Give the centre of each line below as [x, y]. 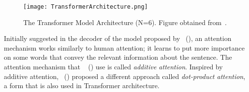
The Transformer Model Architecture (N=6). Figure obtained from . [125, 22]
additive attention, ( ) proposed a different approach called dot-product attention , [125, 76]
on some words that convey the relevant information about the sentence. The [118, 57]
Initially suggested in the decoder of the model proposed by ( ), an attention [118, 38]
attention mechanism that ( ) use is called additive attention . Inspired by [113, 67]
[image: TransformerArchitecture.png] [86, 7]
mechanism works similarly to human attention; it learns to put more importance [124, 47]
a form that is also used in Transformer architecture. [82, 85]
